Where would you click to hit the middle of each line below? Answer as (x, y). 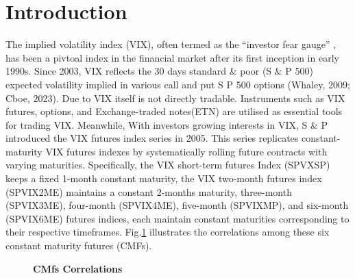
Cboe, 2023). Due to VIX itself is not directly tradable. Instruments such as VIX (175, 98)
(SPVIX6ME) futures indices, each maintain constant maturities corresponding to (177, 218)
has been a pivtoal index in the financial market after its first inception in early (172, 57)
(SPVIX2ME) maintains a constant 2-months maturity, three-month (149, 191)
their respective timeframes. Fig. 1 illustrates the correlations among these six (168, 232)
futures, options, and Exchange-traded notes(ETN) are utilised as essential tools (174, 111)
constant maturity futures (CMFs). (79, 245)
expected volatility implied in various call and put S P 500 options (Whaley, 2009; (178, 84)
